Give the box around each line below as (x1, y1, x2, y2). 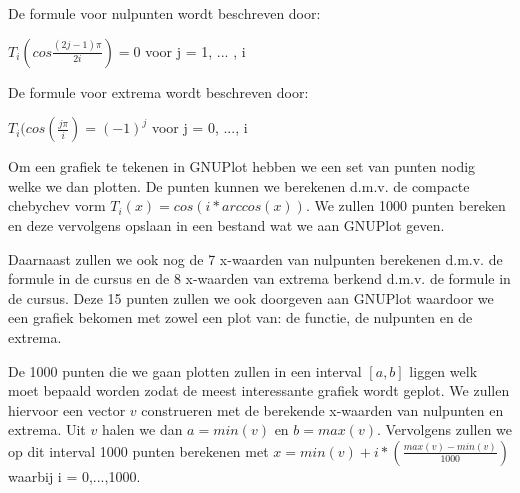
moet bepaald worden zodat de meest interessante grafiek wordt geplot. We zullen (8, 380, 510, 401)
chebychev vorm (8, 195, 106, 216)
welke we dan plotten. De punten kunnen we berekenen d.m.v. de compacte (8, 175, 470, 196)
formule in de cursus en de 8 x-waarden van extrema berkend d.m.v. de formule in (8, 268, 511, 289)
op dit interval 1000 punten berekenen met (8, 440, 269, 461)
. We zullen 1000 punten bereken (305, 195, 506, 216)
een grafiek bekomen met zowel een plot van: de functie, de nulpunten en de (8, 307, 473, 328)
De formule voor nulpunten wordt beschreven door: (8, 3, 321, 23)
